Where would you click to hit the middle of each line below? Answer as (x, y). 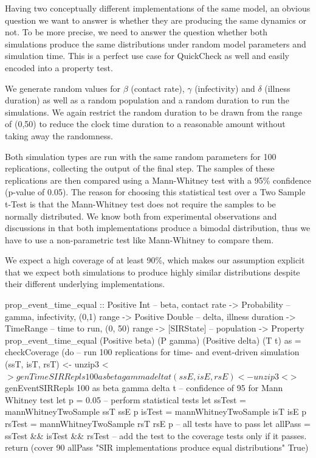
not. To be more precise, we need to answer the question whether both (136, 32)
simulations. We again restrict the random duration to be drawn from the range (153, 112)
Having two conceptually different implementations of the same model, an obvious (158, 8)
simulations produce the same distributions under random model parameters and (156, 43)
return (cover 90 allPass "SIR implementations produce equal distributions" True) (157, 447)
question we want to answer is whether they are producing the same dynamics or (156, 20)
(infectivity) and (225, 88)
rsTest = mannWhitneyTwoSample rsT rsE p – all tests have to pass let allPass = (158, 423)
